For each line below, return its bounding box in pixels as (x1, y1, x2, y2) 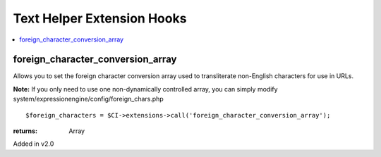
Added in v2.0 (13, 139, 54, 148)
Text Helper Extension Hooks (13, 11, 187, 26)
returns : (13, 127, 38, 135)
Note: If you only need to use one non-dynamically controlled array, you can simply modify (13, 84, 278, 93)
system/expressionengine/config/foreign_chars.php (13, 95, 164, 103)
